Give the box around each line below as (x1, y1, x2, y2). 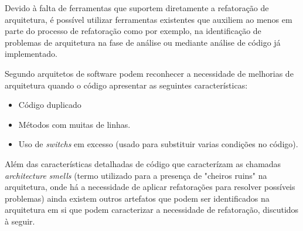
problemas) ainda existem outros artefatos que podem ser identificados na (5, 192, 270, 204)
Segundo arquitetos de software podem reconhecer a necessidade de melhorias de (5, 67, 294, 79)
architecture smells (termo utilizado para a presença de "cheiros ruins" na (5, 169, 267, 181)
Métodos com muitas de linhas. (18, 118, 131, 130)
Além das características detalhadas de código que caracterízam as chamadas (5, 157, 281, 169)
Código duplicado (18, 98, 81, 111)
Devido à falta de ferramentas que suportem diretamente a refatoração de (5, 2, 269, 13)
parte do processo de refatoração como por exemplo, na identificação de (5, 25, 261, 37)
